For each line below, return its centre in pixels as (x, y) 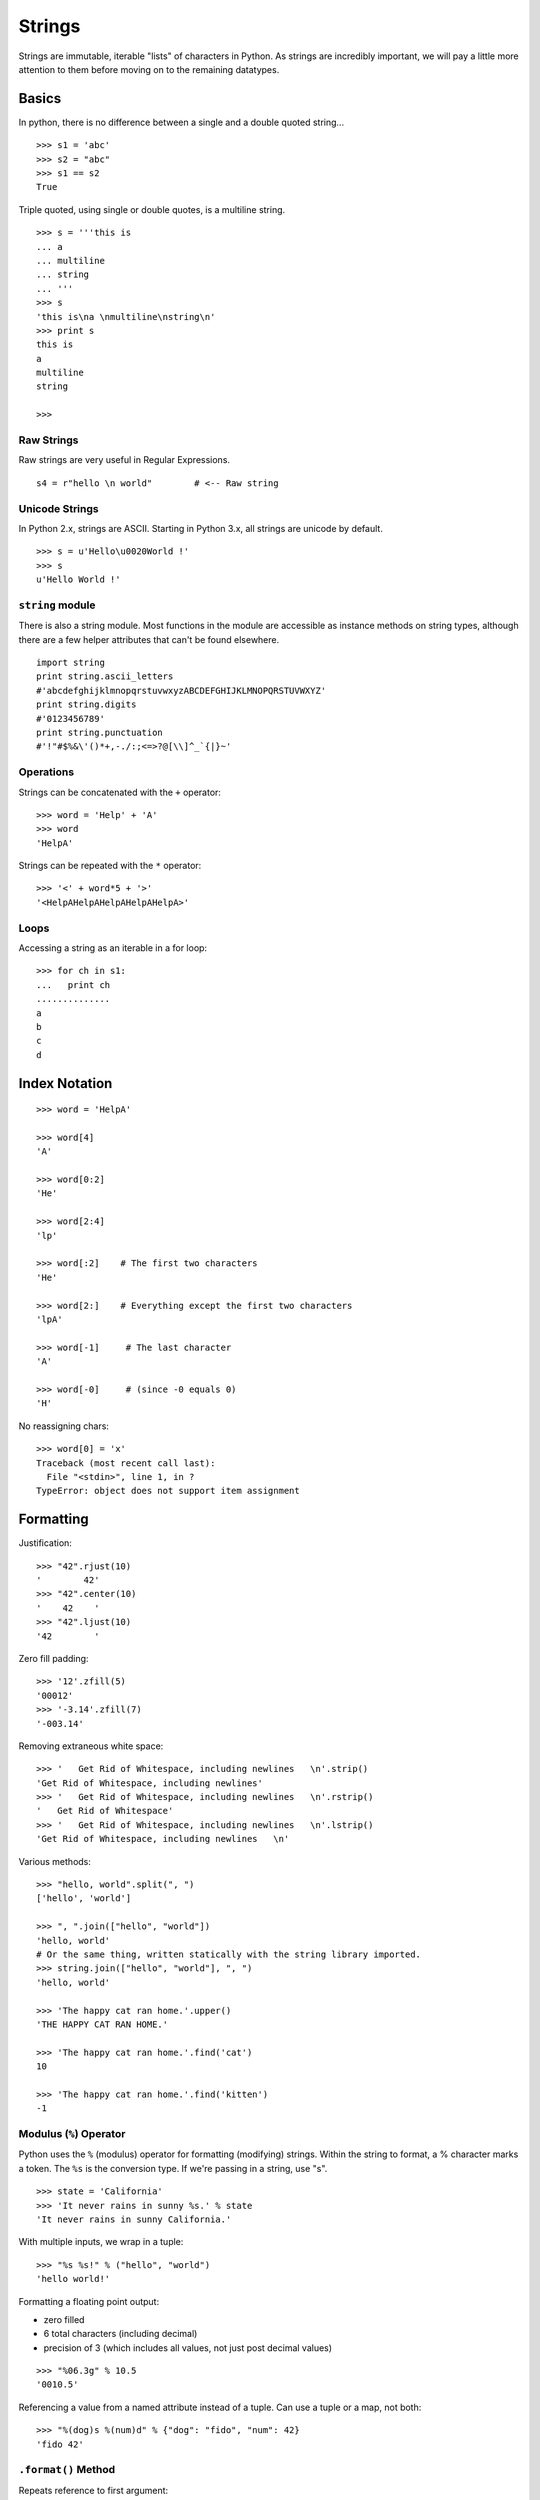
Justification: (45, 1543)
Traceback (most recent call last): (126, 1463)
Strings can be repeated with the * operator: (110, 866)
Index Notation (65, 1083)
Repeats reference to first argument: (93, 2490)
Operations (46, 772)
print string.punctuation (100, 732)
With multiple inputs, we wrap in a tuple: (101, 2242)
